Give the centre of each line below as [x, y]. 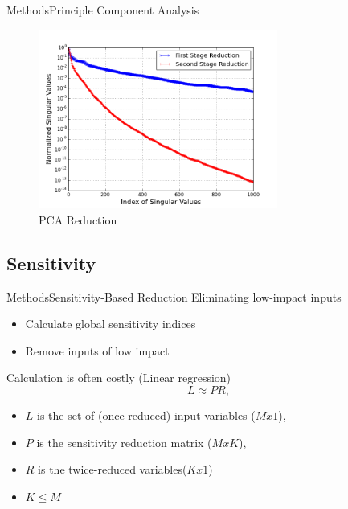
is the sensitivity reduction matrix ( [124, 442]
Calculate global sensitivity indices [111, 324]
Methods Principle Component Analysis [103, 10]
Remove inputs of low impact [97, 350]
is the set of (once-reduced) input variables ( [146, 415]
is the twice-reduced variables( [113, 469]
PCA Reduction [78, 219]
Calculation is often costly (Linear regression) [119, 378]
